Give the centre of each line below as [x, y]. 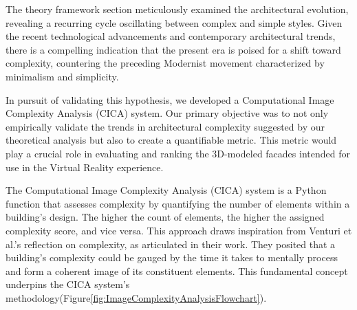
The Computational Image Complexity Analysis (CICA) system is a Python [166, 190]
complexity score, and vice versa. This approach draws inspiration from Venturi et [179, 230]
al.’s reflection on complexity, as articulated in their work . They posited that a [171, 244]
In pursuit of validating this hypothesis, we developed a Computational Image [170, 99]
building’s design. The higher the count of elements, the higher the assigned [165, 217]
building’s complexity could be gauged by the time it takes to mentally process [172, 257]
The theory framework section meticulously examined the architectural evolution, [177, 9]
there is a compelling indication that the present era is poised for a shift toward [173, 49]
